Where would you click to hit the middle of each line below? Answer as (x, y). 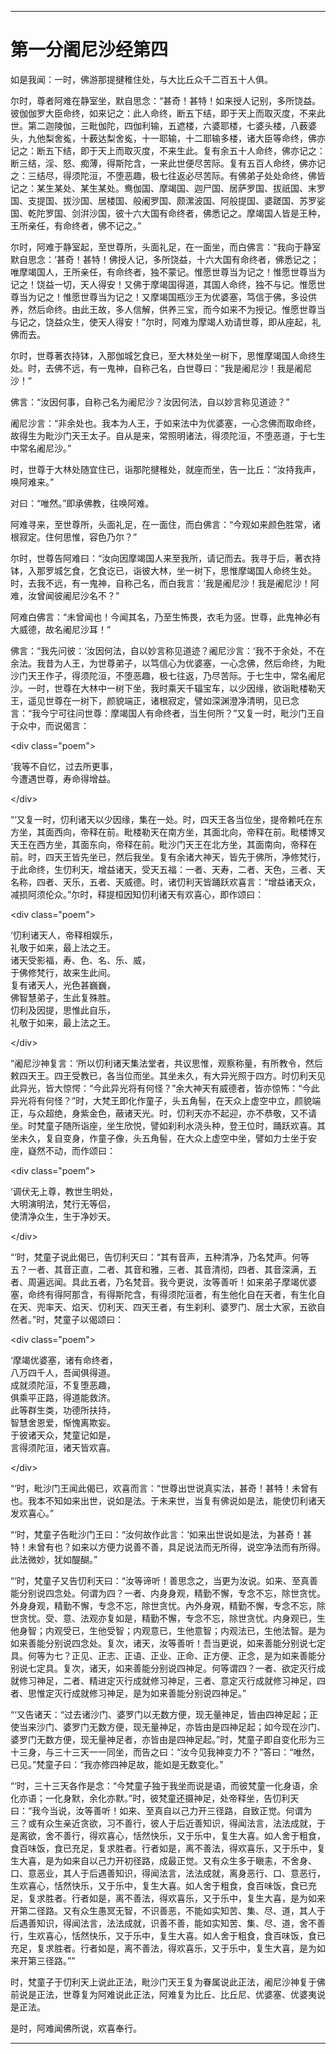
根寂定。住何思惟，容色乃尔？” (74, 537)
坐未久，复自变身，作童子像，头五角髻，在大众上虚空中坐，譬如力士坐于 (159, 1138)
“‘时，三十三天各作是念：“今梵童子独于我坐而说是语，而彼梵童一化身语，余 (164, 1785)
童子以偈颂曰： (93, 1319)
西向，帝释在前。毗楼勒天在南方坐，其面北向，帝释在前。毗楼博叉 (189, 832)
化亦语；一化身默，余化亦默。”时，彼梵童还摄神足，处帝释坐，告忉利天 (155, 1798)
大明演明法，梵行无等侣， (63, 1203)
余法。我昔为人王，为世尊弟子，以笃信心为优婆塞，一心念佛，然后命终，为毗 (168, 663)
